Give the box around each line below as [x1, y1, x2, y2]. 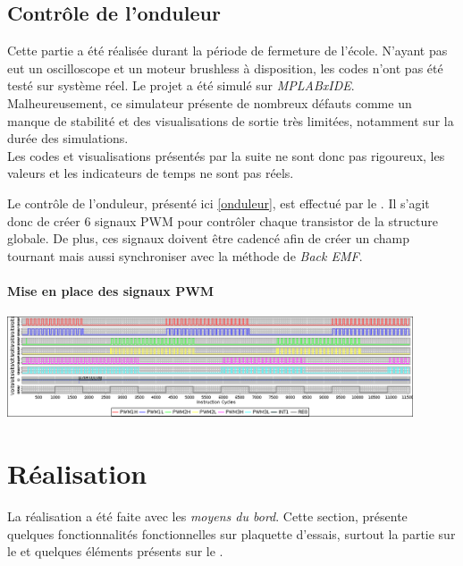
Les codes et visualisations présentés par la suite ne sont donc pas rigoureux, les [7, 146, 445, 165]
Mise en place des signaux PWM [7, 281, 215, 300]
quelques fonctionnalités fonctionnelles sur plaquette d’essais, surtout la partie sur [7, 524, 456, 543]
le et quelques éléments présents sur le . [7, 542, 223, 561]
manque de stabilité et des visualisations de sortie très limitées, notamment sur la [7, 111, 454, 130]
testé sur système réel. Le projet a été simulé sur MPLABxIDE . [7, 76, 355, 95]
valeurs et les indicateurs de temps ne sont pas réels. [7, 164, 294, 182]
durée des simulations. [7, 129, 129, 148]
